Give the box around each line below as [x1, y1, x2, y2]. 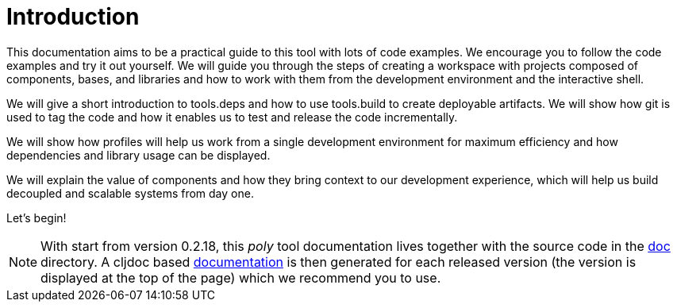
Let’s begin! [6, 210, 67, 225]
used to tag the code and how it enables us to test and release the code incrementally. [6, 110, 458, 124]
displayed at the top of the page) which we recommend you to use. [40, 269, 441, 286]
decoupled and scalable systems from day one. [6, 186, 254, 200]
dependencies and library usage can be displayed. [6, 148, 271, 162]
